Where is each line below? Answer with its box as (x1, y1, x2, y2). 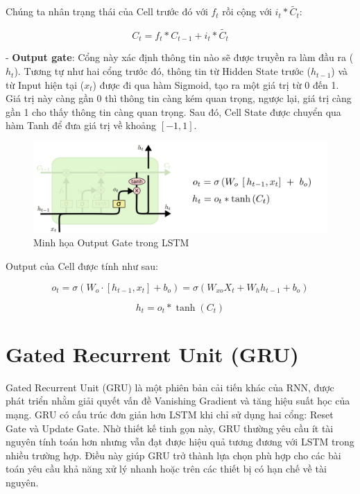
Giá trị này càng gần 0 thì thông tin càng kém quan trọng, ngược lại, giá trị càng (6, 91, 352, 105)
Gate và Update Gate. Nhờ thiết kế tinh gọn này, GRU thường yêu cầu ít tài (6, 420, 334, 435)
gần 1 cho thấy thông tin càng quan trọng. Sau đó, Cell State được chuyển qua (6, 104, 341, 119)
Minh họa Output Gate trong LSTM (33, 235, 189, 250)
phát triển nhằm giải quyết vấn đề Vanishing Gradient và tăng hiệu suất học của (6, 393, 350, 408)
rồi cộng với (222, 4, 272, 19)
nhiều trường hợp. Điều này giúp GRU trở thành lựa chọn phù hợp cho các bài (6, 448, 341, 462)
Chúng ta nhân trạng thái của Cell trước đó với (6, 4, 208, 19)
